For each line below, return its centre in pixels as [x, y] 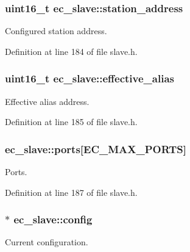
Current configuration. [47, 242]
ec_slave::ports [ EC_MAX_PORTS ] [96, 149]
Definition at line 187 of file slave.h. [71, 192]
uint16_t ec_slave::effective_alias [90, 78]
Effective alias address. [47, 101]
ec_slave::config [53, 219]
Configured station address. [56, 31]
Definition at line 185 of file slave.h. [71, 122]
